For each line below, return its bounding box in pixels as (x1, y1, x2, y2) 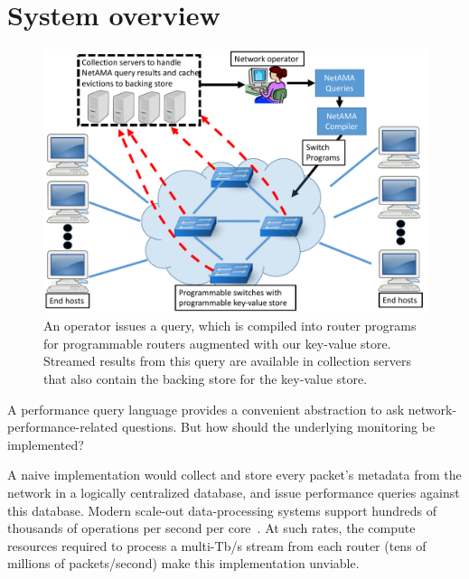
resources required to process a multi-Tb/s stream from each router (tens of (7, 536, 427, 555)
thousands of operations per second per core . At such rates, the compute (7, 518, 416, 537)
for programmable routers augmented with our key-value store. (43, 333, 391, 352)
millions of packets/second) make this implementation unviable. (7, 554, 360, 573)
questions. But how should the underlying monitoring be (121, 417, 436, 436)
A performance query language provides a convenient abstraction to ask (7, 399, 405, 418)
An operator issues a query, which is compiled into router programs (43, 316, 417, 335)
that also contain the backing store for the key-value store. (43, 369, 368, 388)
